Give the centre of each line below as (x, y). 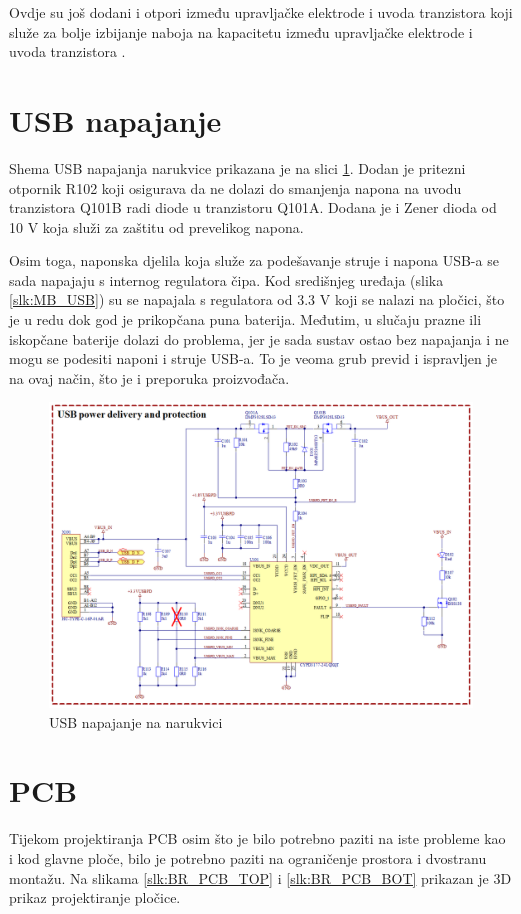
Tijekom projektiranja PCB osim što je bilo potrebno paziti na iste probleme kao (257, 838)
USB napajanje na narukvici (136, 721)
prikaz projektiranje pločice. (95, 897)
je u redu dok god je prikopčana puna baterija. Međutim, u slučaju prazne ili (245, 319)
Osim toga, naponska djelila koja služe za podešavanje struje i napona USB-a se (254, 260)
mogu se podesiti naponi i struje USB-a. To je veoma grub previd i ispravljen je (253, 358)
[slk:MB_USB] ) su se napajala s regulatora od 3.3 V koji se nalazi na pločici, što (257, 299)
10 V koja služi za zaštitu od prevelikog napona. (156, 226)
